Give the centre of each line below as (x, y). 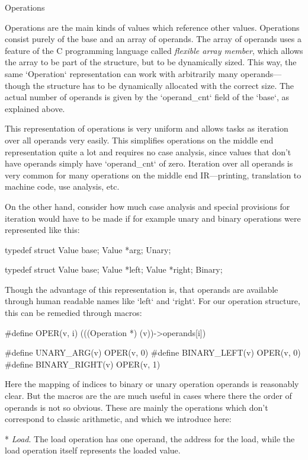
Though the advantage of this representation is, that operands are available (142, 289)
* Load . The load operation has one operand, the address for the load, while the (150, 438)
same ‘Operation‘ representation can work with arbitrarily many (121, 73)
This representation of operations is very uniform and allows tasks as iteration (147, 128)
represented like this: (42, 230)
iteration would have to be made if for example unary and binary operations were (153, 218)
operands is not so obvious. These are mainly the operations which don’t (137, 407)
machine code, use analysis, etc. (62, 186)
